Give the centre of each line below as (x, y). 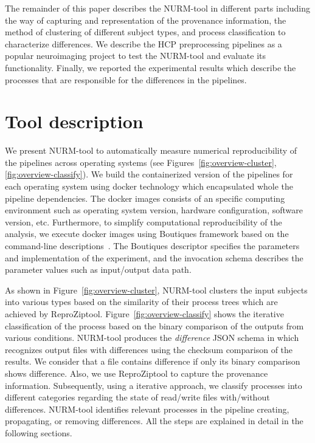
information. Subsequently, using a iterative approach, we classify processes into (154, 385)
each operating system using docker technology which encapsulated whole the (149, 186)
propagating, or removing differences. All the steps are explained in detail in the (154, 421)
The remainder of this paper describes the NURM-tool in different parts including (158, 8)
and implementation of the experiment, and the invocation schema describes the (154, 257)
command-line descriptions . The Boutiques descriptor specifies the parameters (152, 246)
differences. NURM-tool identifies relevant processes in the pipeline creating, (147, 409)
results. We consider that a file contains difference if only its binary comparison (153, 361)
